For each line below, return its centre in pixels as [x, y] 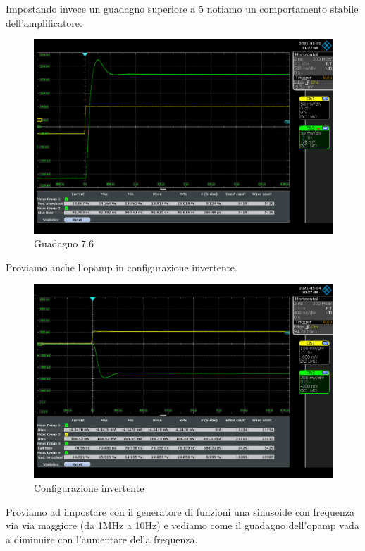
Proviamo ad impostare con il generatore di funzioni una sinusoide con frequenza [180, 511]
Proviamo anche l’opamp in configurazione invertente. [122, 267]
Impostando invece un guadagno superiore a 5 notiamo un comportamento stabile [182, 8]
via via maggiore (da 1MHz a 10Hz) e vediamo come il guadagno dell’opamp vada [182, 525]
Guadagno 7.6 [64, 243]
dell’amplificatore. [44, 22]
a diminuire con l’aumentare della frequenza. [102, 539]
